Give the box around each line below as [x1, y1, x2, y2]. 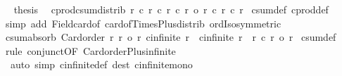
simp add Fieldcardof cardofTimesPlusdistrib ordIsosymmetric [5, 15, 281, 30]
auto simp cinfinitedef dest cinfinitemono [10, 57, 193, 72]
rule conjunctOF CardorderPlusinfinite [5, 43, 176, 58]
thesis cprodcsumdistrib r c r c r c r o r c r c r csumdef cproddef [13, 2, 329, 16]
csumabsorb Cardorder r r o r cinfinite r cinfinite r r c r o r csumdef [5, 30, 336, 44]
